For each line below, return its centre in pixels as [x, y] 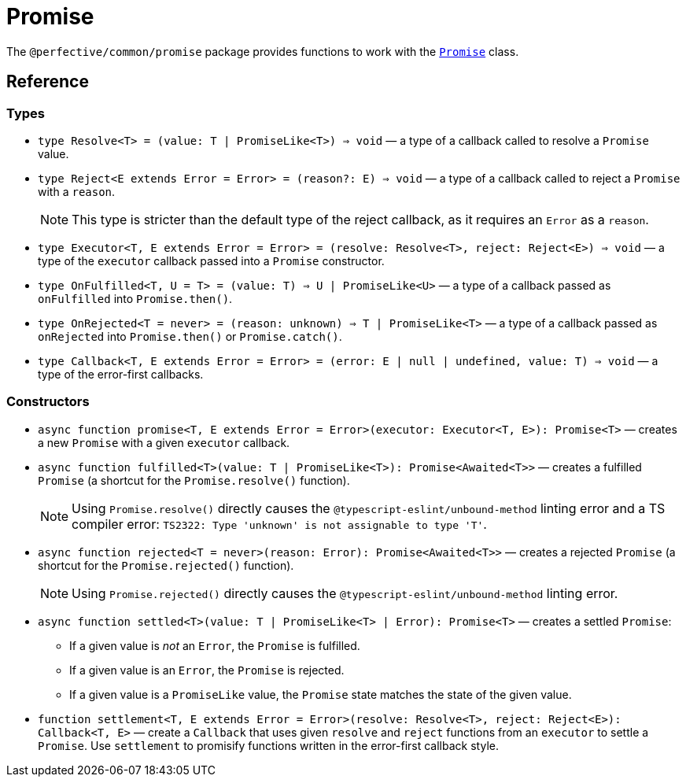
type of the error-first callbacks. [121, 374]
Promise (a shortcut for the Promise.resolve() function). [194, 480]
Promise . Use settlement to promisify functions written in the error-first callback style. [268, 745]
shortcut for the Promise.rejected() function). [166, 565]
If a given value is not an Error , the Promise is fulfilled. [215, 645]
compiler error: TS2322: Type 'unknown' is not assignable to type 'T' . [279, 524]
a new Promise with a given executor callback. [164, 442]
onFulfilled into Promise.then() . [135, 298]
